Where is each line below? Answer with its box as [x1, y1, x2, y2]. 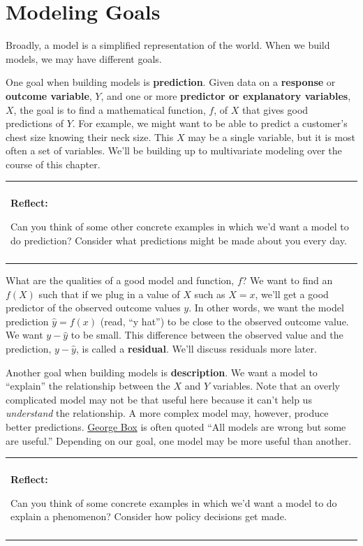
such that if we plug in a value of [38, 286, 180, 301]
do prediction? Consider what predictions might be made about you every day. [10, 233, 347, 247]
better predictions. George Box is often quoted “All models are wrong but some [6, 419, 346, 434]
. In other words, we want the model [188, 300, 344, 315]
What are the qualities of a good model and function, [6, 273, 235, 287]
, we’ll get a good [255, 286, 329, 301]
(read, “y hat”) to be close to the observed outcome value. [100, 313, 349, 328]
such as [194, 286, 225, 301]
